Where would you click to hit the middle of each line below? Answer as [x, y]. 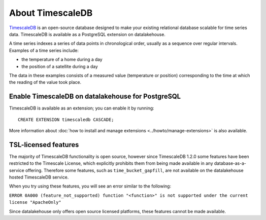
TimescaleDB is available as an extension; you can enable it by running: [82, 108]
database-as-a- [230, 163]
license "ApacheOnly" [35, 202]
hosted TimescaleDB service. [39, 177]
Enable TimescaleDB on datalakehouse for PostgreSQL [95, 96]
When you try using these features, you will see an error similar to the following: [90, 186]
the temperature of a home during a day [62, 60]
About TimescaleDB [51, 13]
